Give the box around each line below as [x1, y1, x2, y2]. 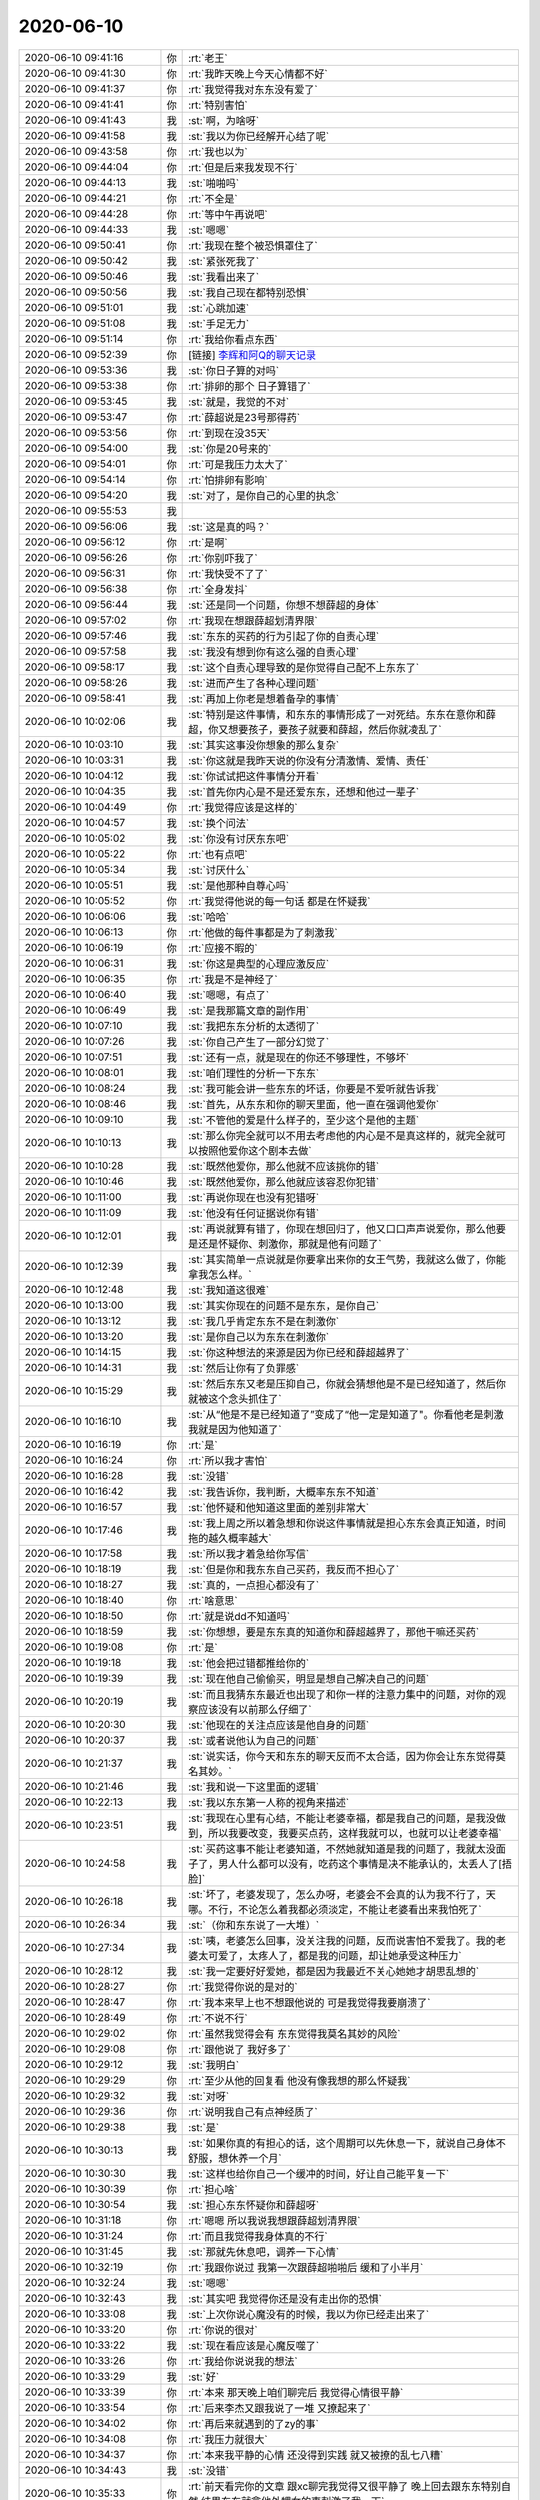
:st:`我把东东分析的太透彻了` [188, 1019, 320, 1033]
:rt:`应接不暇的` [188, 941, 259, 955]
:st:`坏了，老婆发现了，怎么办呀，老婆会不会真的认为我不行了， [188, 1887, 487, 1901]
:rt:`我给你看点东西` [188, 332, 279, 346]
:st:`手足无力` [188, 316, 250, 330]
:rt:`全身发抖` [188, 582, 249, 596]
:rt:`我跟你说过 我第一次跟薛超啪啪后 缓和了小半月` [188, 2260, 424, 2274]
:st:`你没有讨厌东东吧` [188, 831, 290, 845]
